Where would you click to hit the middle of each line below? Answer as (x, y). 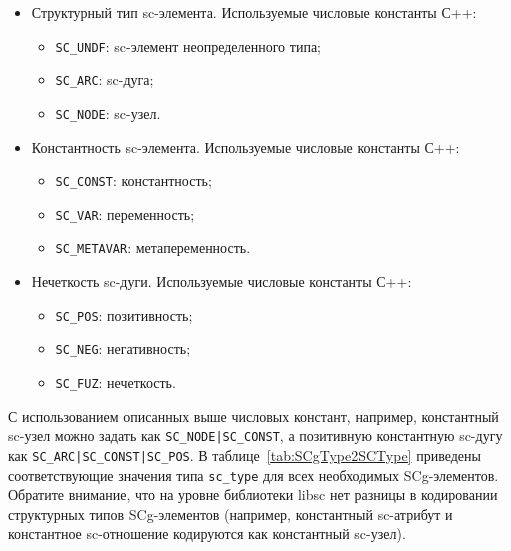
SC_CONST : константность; (133, 180)
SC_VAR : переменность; (125, 213)
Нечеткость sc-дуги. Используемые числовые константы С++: (221, 281)
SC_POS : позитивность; (124, 314)
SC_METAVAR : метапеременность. (153, 247)
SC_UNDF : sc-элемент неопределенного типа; (188, 45)
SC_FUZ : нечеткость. (115, 382)
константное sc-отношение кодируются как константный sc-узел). (207, 533)
